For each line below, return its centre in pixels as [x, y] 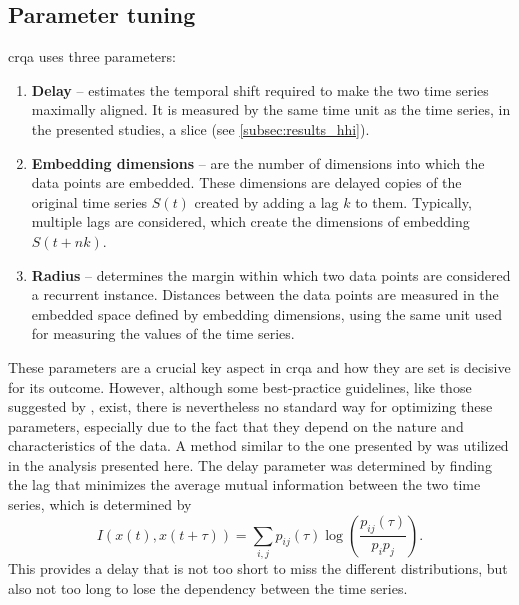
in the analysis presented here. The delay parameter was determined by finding [250, 464]
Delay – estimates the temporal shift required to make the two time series [260, 89]
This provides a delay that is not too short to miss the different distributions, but [258, 568]
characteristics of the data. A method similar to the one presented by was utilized [258, 445]
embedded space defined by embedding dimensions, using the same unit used [267, 313]
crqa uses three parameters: [92, 56]
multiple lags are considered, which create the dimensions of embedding [250, 221]
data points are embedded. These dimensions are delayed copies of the [246, 182]
